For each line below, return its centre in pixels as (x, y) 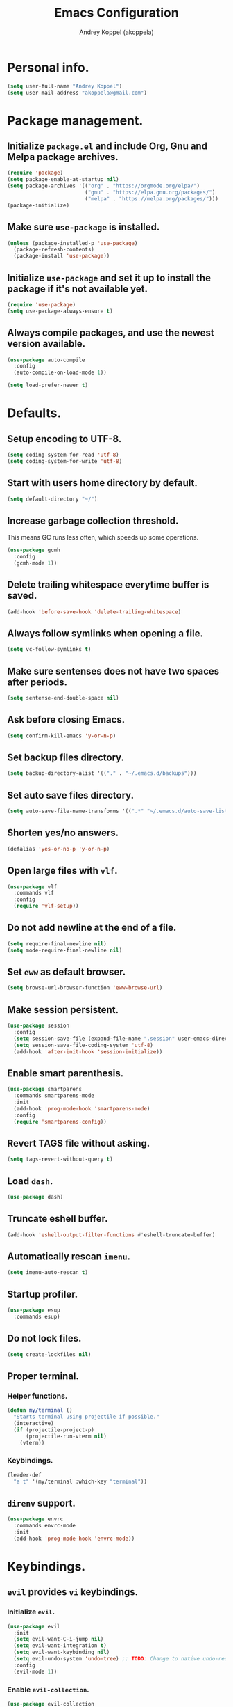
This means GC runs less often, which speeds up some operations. (103, 537)
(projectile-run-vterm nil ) (66, 1436)
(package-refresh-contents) (54, 250)
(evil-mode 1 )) (35, 1671)
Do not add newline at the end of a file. (92, 928)
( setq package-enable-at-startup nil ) (63, 180)
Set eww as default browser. (67, 972)
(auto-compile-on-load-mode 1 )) (60, 373)
